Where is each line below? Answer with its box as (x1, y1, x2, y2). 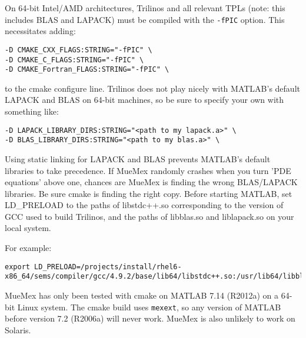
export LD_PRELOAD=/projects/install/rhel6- (5, 262, 182, 271)
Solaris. (5, 323, 31, 336)
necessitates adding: (5, 25, 76, 37)
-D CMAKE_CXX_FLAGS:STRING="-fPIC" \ (5, 45, 152, 54)
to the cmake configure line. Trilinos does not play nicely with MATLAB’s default (5, 82, 300, 94)
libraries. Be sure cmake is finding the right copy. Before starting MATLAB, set (5, 187, 292, 199)
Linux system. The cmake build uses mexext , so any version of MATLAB (17, 300, 281, 313)
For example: (5, 242, 52, 254)
